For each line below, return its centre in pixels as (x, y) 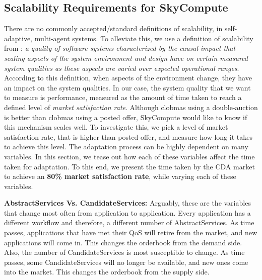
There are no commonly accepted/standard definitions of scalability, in (113, 28)
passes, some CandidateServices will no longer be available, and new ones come (126, 262)
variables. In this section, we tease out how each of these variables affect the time (129, 156)
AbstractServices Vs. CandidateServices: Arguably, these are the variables (127, 203)
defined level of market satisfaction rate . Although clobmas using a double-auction (131, 107)
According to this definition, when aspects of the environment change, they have (128, 78)
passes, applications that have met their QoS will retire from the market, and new (131, 232)
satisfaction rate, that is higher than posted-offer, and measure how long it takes (128, 136)
